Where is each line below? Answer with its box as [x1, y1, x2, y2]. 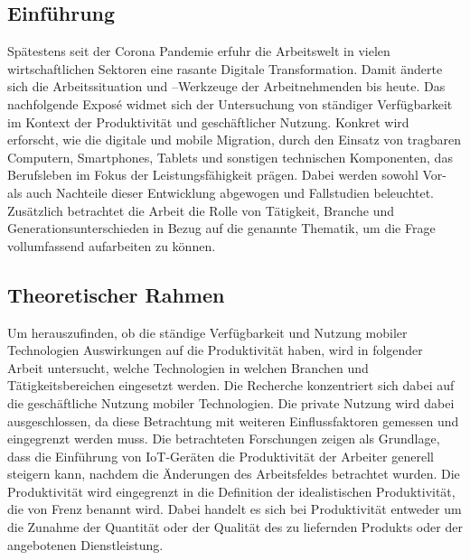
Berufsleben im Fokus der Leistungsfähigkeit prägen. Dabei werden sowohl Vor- [7, 165, 446, 184]
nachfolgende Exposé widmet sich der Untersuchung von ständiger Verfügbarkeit [7, 94, 453, 113]
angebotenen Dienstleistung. [7, 535, 164, 554]
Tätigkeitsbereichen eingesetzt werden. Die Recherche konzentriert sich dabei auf [7, 376, 455, 395]
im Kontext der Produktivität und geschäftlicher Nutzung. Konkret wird [7, 112, 409, 131]
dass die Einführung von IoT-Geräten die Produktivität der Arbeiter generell [7, 446, 434, 465]
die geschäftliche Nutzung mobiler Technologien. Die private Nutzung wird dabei [7, 393, 455, 412]
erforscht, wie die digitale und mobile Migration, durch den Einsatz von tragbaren [7, 130, 461, 149]
